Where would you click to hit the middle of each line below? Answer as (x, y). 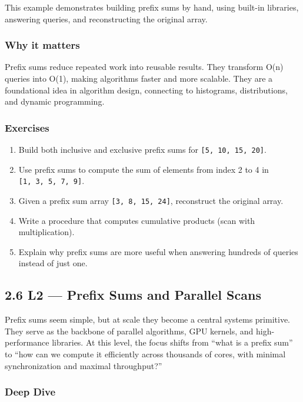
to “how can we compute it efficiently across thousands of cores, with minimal (145, 354)
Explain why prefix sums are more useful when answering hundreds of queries (158, 251)
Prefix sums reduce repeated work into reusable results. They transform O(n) (144, 67)
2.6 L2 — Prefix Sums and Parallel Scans (133, 295)
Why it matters (42, 45)
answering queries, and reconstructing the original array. (106, 19)
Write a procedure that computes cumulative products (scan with (137, 220)
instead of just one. (53, 263)
